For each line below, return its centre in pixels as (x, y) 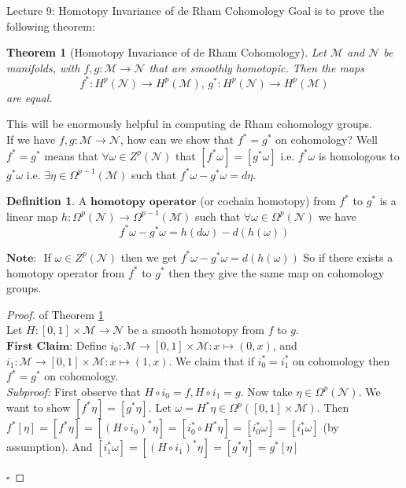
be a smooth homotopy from (196, 330)
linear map (32, 216)
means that (71, 155)
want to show (39, 407)
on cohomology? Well (327, 139)
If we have (31, 139)
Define (91, 345)
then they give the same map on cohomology (277, 272)
